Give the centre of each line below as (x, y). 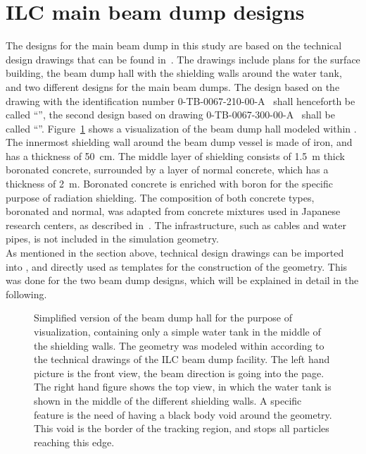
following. (26, 294)
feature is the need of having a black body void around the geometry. (183, 414)
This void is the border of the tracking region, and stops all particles (182, 428)
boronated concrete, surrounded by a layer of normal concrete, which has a (167, 170)
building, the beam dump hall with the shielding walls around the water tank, (174, 73)
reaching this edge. (74, 442)
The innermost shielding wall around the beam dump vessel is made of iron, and (179, 142)
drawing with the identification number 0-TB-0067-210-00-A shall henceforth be (181, 100)
